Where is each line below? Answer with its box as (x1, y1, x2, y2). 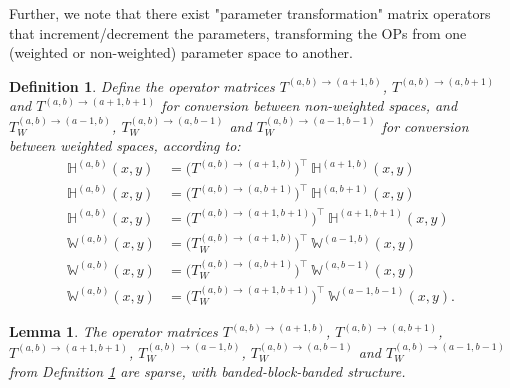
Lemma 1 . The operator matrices (9, 321, 218, 342)
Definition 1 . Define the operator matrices (9, 75, 275, 96)
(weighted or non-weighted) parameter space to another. (9, 42, 353, 63)
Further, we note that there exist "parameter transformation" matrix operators (9, 3, 491, 23)
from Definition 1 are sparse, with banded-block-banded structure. (9, 361, 406, 382)
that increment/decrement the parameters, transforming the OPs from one (9, 22, 467, 43)
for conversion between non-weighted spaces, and (161, 95, 458, 116)
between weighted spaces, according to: (9, 135, 241, 156)
